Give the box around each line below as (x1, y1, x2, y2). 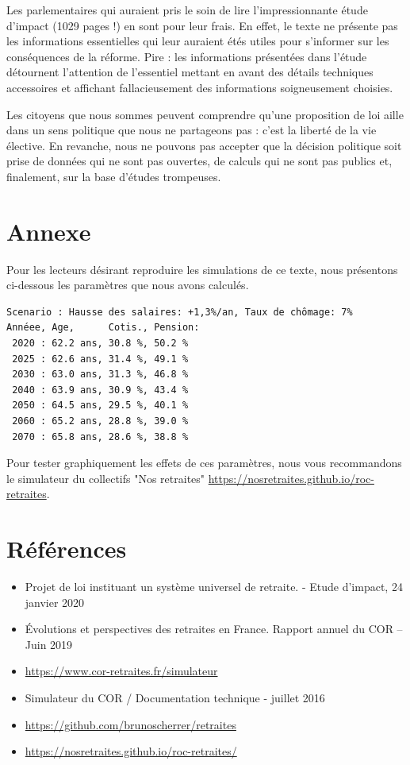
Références (6, 532, 127, 565)
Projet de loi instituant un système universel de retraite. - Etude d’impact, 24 (25, 578, 403, 595)
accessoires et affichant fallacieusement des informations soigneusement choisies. (6, 79, 393, 95)
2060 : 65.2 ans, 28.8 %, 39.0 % (12, 415, 189, 427)
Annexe (6, 214, 91, 247)
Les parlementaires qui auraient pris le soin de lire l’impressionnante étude (6, 2, 368, 17)
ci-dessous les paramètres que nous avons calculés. (6, 276, 249, 293)
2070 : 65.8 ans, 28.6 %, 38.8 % (12, 431, 189, 442)
